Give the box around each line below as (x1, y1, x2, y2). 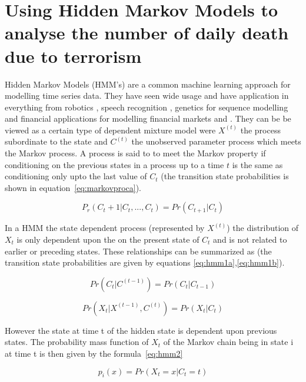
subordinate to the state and (5, 135, 108, 148)
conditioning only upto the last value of (5, 170, 147, 182)
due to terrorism (5, 43, 142, 68)
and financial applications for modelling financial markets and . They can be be (5, 112, 291, 125)
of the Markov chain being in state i (163, 336, 294, 348)
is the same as (232, 158, 283, 170)
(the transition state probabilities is (161, 170, 289, 182)
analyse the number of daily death (5, 21, 289, 45)
